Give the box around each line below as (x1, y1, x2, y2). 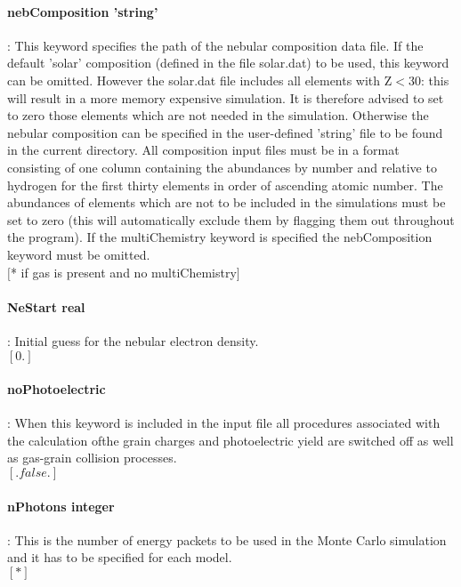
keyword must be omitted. (7, 245, 150, 263)
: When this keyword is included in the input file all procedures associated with (7, 414, 441, 432)
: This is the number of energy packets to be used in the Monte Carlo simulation (7, 530, 447, 549)
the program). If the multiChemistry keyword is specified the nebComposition (7, 228, 433, 246)
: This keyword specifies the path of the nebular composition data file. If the (7, 36, 424, 54)
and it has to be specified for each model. (7, 548, 232, 567)
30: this (408, 70, 449, 89)
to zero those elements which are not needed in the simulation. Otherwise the (7, 106, 429, 125)
